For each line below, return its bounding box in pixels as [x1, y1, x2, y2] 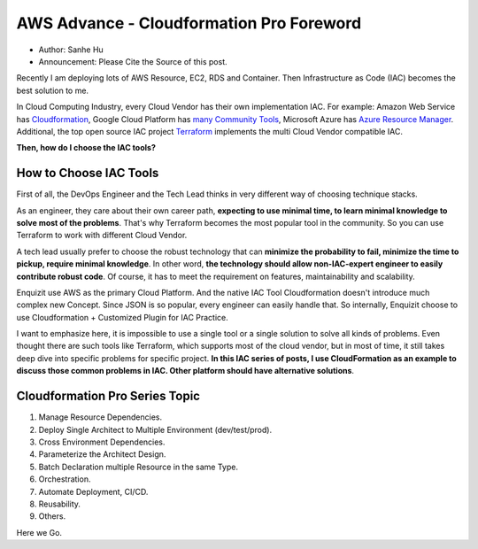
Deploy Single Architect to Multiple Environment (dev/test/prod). [38, 424, 273, 435]
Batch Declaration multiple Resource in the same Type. [38, 461, 239, 472]
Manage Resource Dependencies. [38, 412, 163, 422]
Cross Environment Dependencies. [38, 437, 166, 447]
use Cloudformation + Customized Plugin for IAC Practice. [16, 312, 229, 322]
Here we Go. [16, 527, 62, 537]
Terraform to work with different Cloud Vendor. [16, 230, 188, 241]
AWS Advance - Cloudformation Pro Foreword [16, 13, 362, 33]
